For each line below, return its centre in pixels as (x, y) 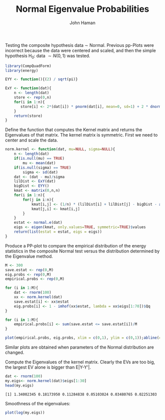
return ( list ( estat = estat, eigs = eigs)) (58, 232)
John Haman (82, 23)
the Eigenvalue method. (29, 256)
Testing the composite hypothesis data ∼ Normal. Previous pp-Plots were (80, 45)
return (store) (28, 116)
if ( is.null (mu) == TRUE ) (39, 159)
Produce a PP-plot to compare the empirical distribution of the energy (76, 245)
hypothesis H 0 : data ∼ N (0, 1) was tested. (48, 56)
